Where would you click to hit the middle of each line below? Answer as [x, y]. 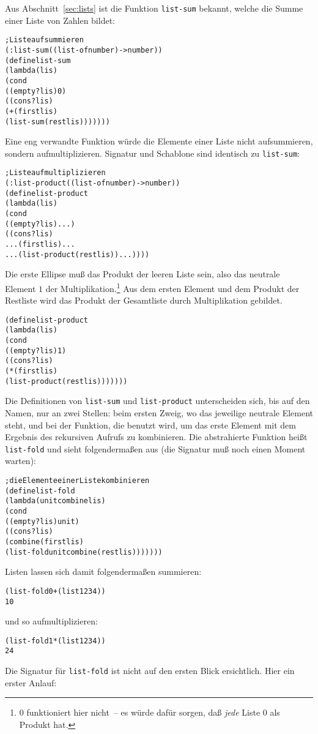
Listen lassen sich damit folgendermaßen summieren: [103, 571]
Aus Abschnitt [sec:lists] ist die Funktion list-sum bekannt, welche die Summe [154, 8]
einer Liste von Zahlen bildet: [60, 20]
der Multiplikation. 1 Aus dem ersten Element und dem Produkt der [172, 287]
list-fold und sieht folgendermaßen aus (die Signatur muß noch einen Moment [155, 448]
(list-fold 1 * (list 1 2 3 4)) [55, 641]
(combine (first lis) [44, 541]
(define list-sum [38, 60]
